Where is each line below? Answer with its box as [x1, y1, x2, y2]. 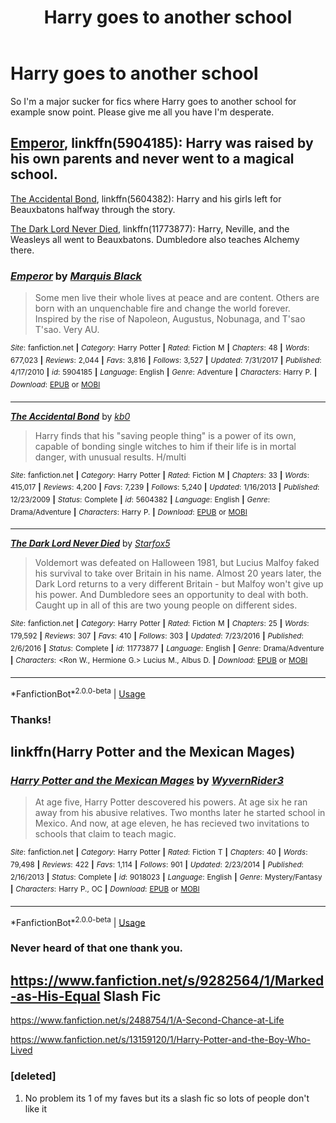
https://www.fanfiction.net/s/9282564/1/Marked [10, 972, 325, 989]
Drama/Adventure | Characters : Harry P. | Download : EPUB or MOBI [10, 507, 248, 517]
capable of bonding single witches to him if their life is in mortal [34, 440, 297, 452]
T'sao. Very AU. [34, 324, 100, 336]
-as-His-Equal [10, 987, 101, 1005]
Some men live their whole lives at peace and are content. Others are [34, 292, 320, 304]
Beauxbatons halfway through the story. [10, 203, 176, 215]
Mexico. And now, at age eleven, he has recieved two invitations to [34, 817, 310, 830]
